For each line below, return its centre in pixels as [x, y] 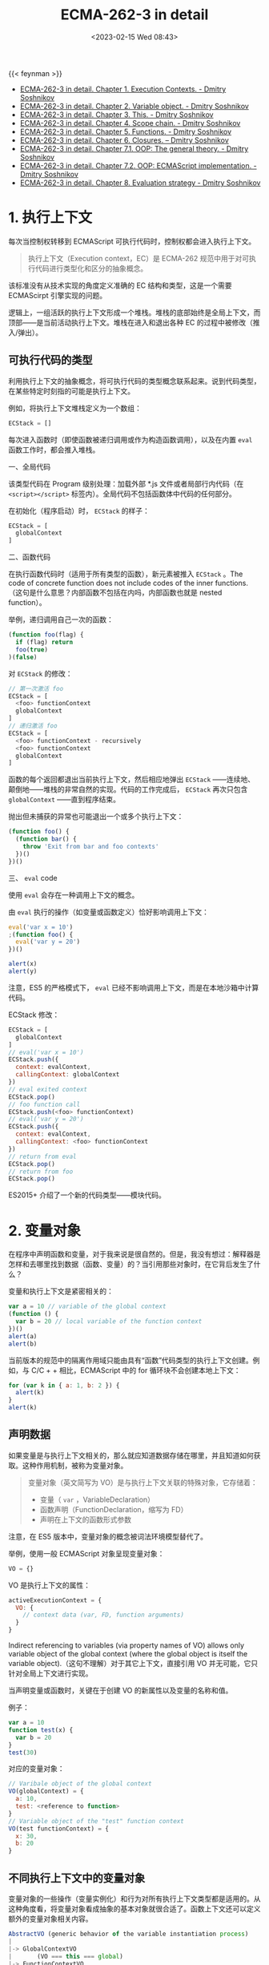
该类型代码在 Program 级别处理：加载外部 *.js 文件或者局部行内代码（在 [126, 483]
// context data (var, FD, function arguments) [103, 1615]
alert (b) [23, 1344]
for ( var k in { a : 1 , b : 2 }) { [64, 1385]
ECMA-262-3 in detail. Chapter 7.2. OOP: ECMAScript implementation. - [139, 165]
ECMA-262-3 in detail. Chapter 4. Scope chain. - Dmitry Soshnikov [130, 123]
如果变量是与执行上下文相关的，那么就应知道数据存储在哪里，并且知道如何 [131, 1455]
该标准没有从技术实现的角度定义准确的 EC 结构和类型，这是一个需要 [120, 285]
